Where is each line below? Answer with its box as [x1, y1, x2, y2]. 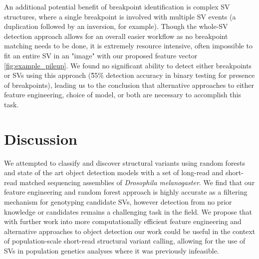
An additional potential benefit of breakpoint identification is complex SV [4, 1, 230, 11]
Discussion [4, 128, 77, 149]
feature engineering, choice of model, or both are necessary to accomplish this [4, 89, 241, 100]
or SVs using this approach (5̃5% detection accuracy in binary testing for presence [4, 70, 255, 80]
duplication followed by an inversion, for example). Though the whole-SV [4, 21, 228, 31]
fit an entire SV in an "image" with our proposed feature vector [4, 50, 198, 60]
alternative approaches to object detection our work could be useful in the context [4, 226, 256, 236]
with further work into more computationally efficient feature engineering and [4, 216, 242, 227]
